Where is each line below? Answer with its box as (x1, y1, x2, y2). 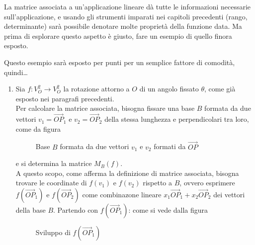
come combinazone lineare (82, 189, 162, 199)
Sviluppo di (35, 227, 71, 237)
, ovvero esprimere (179, 177, 235, 188)
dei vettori (213, 189, 245, 199)
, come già (204, 83, 236, 94)
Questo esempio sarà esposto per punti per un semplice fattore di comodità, (4, 57, 235, 67)
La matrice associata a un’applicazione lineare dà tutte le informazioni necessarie (4, 1, 251, 11)
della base (15, 204, 46, 215)
